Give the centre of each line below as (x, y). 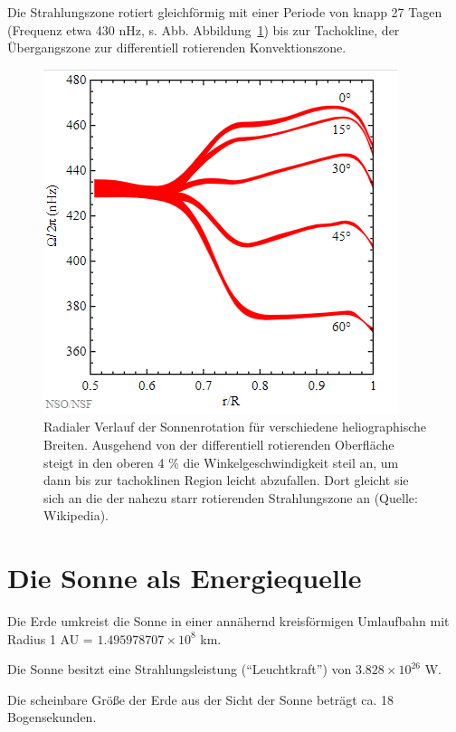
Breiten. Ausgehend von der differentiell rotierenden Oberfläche (219, 444)
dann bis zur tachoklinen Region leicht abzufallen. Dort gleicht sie (226, 480)
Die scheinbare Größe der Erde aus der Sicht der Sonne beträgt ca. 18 (201, 699)
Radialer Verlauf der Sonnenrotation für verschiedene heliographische (235, 427)
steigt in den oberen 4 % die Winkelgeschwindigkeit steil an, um (221, 462)
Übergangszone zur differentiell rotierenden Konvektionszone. (177, 48)
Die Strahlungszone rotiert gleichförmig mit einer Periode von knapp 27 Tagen (225, 12)
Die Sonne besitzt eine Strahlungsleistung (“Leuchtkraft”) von (180, 669)
